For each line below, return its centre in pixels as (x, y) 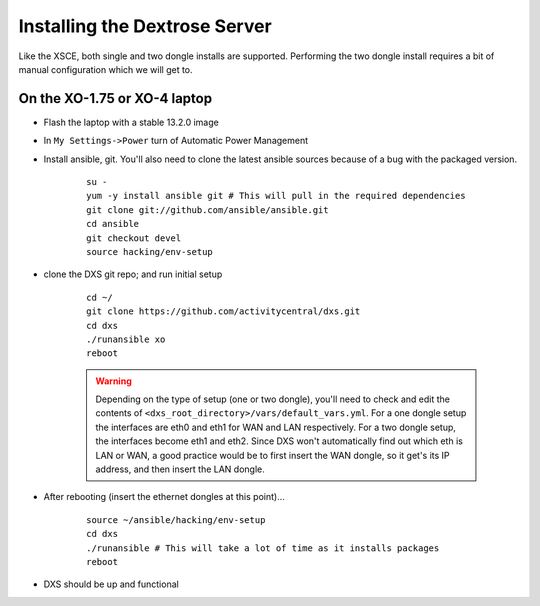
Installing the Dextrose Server (145, 26)
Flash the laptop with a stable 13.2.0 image (131, 122)
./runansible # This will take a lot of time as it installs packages (263, 548)
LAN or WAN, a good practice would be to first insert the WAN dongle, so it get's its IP (272, 455)
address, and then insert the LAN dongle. (180, 469)
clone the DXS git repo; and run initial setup (133, 274)
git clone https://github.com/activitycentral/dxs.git (223, 311)
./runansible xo (126, 339)
